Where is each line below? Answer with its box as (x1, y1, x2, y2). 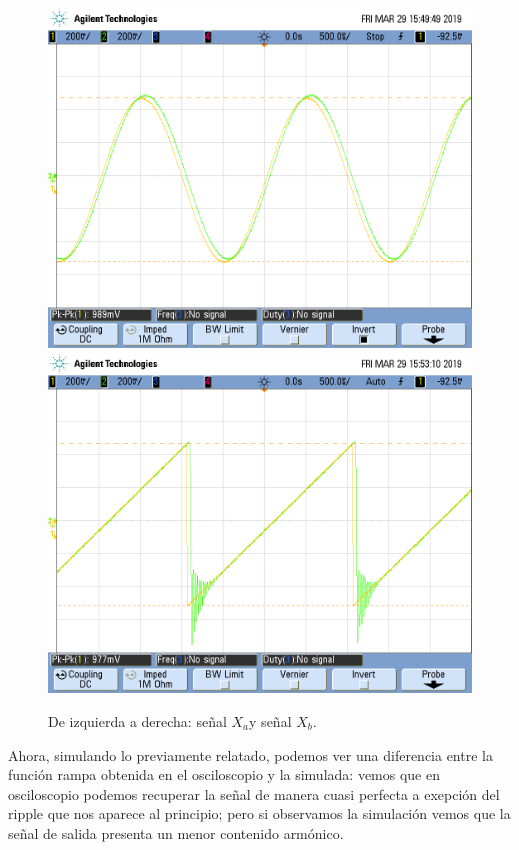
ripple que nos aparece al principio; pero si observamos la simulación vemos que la (8, 803, 511, 824)
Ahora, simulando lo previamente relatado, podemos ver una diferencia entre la (8, 744, 493, 765)
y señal (249, 710, 292, 731)
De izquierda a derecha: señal (48, 710, 227, 731)
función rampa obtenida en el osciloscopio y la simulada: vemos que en (8, 764, 440, 785)
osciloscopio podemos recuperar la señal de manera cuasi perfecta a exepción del (8, 783, 500, 804)
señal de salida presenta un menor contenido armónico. (8, 822, 344, 843)
